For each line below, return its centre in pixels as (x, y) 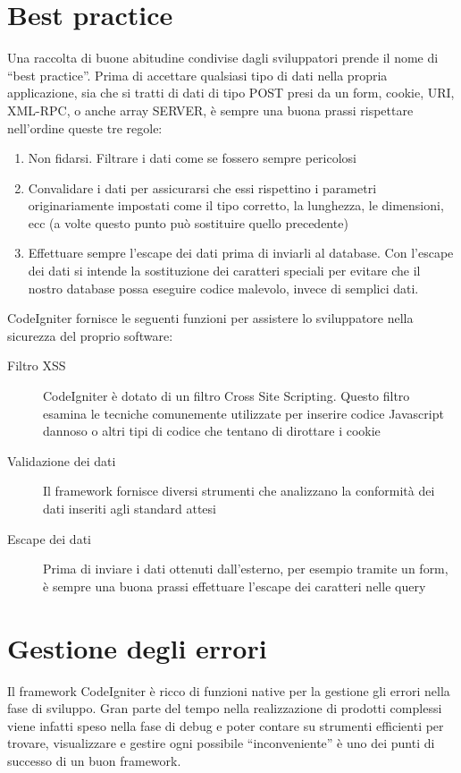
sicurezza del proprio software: (90, 335)
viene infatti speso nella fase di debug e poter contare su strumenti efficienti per (226, 725)
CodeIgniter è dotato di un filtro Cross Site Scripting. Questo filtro (226, 396)
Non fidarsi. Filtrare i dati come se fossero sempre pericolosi (192, 158)
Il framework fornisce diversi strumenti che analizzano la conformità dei (239, 491)
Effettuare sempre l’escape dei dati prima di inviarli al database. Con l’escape (241, 253)
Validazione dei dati (62, 460)
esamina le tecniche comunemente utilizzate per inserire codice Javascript (243, 413)
